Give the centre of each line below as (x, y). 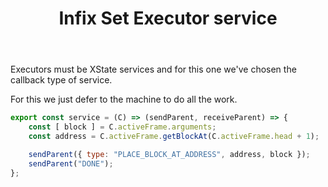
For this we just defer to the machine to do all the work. (124, 99)
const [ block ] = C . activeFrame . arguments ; (122, 127)
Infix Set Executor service (168, 18)
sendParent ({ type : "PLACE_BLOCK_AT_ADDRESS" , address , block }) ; (169, 154)
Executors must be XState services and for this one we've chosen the (153, 69)
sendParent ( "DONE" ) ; (71, 163)
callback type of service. (61, 80)
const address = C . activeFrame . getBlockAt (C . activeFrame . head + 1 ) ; (174, 136)
